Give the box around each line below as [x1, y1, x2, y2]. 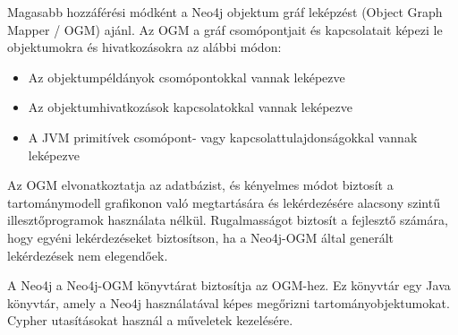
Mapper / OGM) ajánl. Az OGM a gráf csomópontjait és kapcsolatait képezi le [7, 20, 443, 39]
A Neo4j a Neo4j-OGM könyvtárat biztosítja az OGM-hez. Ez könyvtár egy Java [7, 276, 451, 295]
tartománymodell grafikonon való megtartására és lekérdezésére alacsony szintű [7, 193, 440, 211]
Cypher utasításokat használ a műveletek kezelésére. [7, 311, 293, 330]
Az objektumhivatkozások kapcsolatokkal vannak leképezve [28, 98, 353, 116]
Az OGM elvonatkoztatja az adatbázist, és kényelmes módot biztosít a [7, 176, 394, 194]
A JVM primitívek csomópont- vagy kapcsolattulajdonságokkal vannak [28, 127, 418, 146]
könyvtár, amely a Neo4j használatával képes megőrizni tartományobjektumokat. [7, 293, 450, 312]
